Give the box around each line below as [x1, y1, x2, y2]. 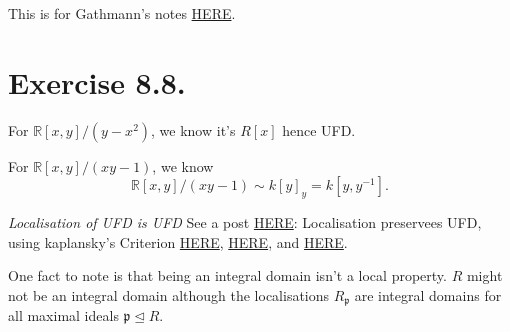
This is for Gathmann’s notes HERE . [8, 3, 236, 23]
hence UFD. [282, 119, 356, 140]
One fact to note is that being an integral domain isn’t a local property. [8, 265, 447, 286]
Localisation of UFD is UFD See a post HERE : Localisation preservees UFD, [8, 212, 482, 233]
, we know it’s [151, 119, 236, 140]
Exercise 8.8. [8, 61, 186, 102]
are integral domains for [354, 284, 502, 305]
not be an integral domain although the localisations [8, 284, 330, 305]
